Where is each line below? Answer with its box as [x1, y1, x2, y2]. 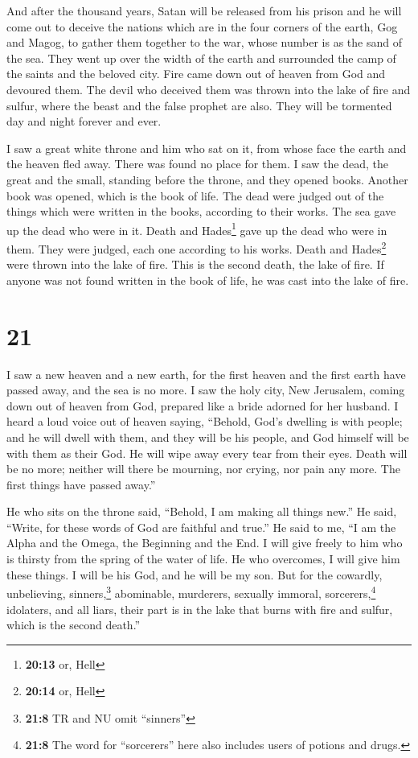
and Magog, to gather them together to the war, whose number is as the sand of [6, 34, 402, 51]
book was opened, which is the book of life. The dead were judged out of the [6, 187, 384, 204]
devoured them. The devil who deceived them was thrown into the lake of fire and [6, 80, 411, 97]
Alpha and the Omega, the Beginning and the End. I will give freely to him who [6, 534, 403, 551]
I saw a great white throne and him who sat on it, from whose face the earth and [6, 139, 407, 156]
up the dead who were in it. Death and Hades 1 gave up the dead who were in [6, 219, 387, 238]
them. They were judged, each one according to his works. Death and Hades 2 [6, 237, 387, 257]
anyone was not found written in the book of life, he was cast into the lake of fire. [6, 271, 409, 288]
